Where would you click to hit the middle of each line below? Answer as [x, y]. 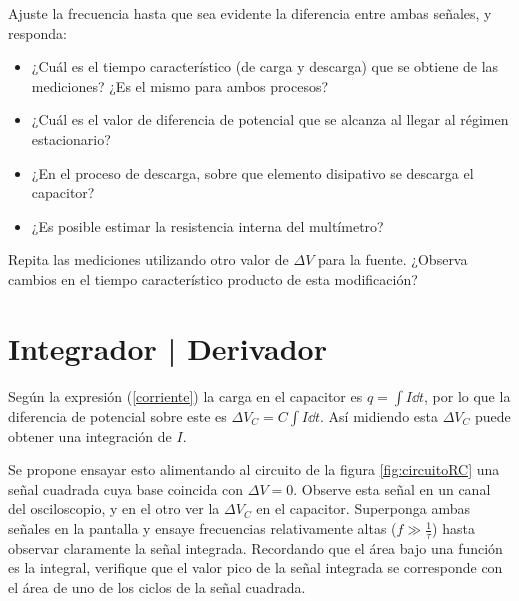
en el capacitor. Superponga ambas [363, 508]
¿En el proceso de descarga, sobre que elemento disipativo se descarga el [252, 172]
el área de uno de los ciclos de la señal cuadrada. [157, 587]
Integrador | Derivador [167, 347]
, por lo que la [467, 395]
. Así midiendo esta [379, 415]
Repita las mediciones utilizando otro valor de [148, 259]
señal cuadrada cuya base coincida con [126, 488]
